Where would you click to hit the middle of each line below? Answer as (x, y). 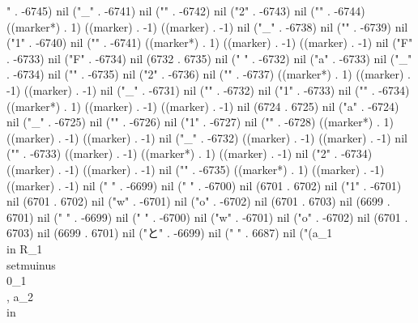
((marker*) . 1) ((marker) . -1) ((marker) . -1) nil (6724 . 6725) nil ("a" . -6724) (203, 106)
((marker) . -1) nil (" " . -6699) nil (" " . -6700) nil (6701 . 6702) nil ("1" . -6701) (204, 185)
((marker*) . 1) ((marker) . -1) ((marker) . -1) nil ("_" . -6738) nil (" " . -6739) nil (207, 26)
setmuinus (31, 264)
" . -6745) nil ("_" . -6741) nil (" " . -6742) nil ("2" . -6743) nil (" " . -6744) (186, 11)
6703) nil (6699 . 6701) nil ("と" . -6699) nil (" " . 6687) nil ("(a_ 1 (170, 233)
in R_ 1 (25, 248)
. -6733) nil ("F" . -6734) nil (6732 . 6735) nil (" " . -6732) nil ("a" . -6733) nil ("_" (209, 58)
